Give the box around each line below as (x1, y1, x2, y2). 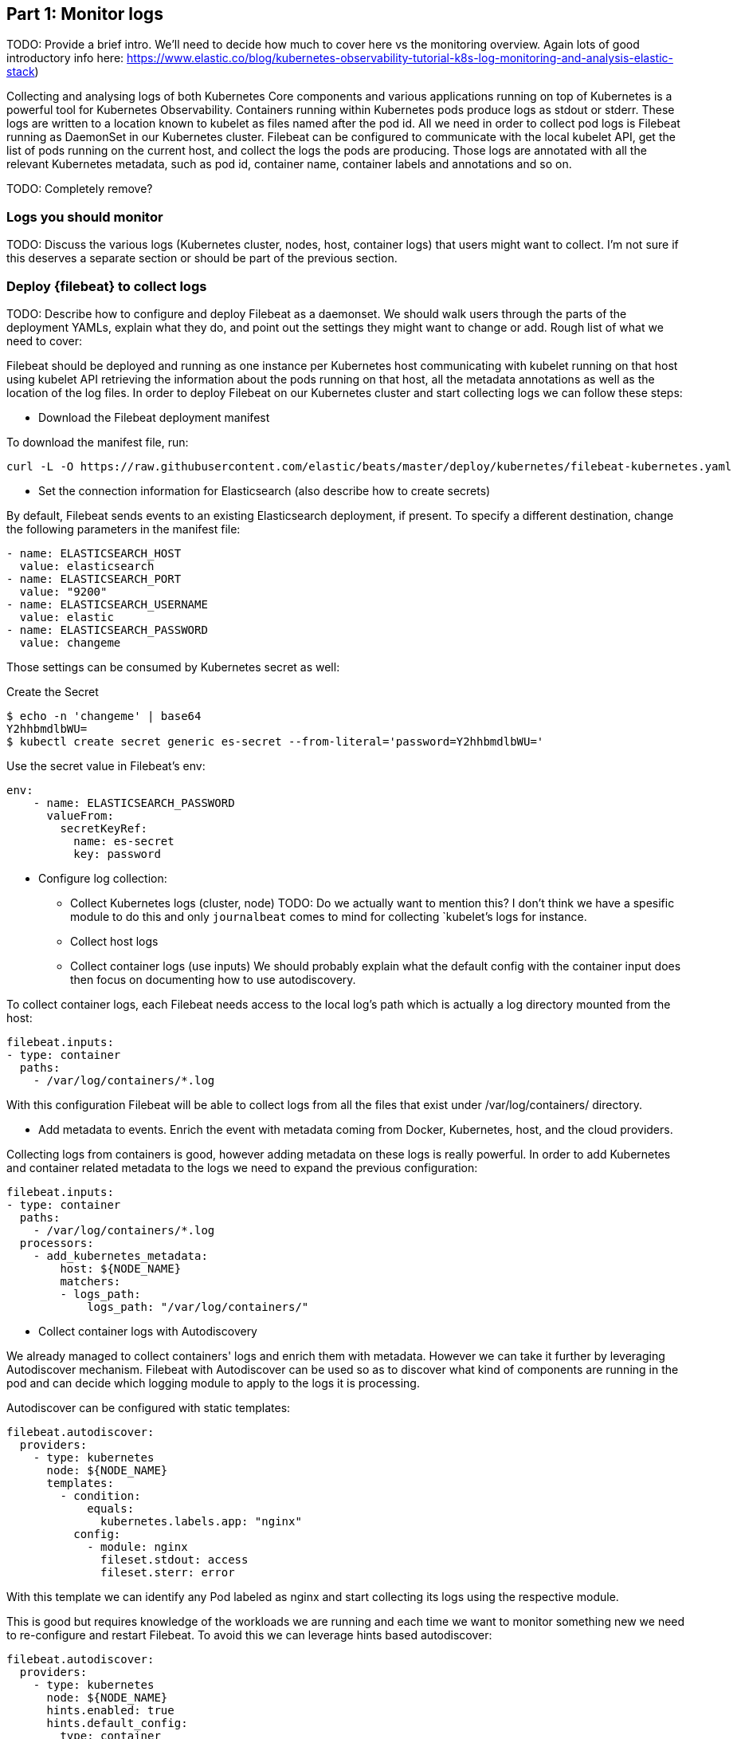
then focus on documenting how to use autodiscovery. (70, 972, 356, 986)
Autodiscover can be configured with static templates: (6, 1400, 291, 1414)
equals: (87, 1501, 135, 1515)
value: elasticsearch (19, 559, 155, 572)
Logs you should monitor (6, 208, 163, 225)
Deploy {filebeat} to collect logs (6, 277, 207, 294)
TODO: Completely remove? (6, 182, 153, 196)
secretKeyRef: (60, 821, 148, 835)
